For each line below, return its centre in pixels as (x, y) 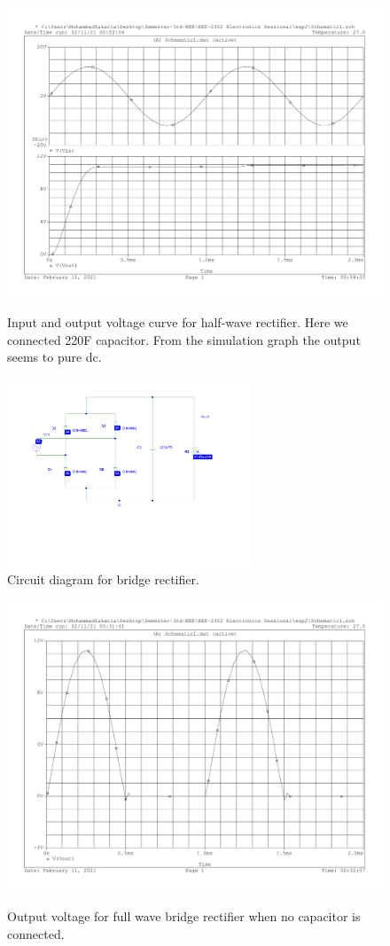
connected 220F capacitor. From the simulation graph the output (184, 339)
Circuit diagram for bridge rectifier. (103, 579)
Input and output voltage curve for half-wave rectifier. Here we (178, 322)
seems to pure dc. (55, 357)
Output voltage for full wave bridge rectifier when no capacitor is (184, 916)
